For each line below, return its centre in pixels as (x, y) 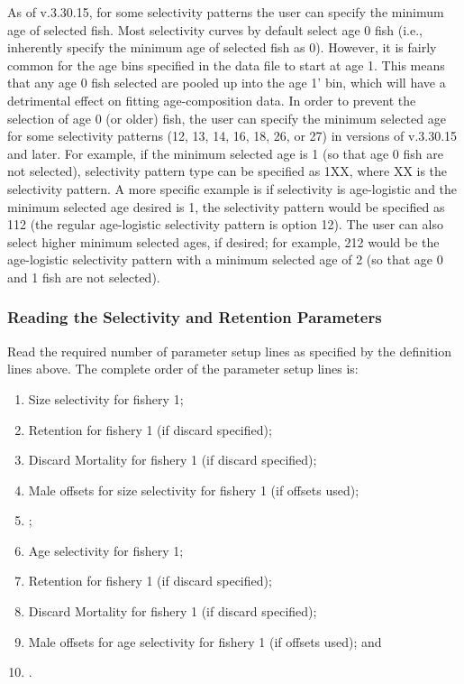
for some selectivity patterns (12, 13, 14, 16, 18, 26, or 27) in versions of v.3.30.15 (232, 136)
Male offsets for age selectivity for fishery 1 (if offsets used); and (205, 641)
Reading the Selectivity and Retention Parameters (195, 317)
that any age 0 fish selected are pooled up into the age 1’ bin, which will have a (227, 83)
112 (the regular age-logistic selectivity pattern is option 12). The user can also (225, 224)
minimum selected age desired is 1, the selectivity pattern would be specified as (226, 206)
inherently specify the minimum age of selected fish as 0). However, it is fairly (222, 47)
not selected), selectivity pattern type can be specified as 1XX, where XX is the (227, 171)
